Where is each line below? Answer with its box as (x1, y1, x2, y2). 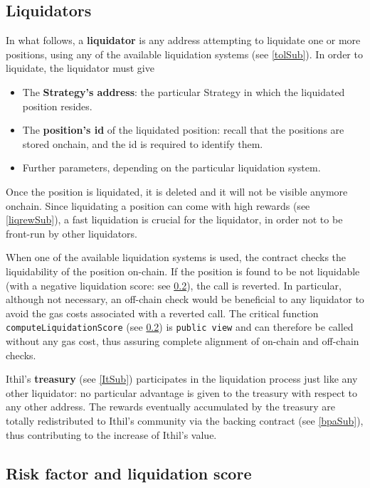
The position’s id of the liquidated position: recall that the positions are (22, 122, 344, 137)
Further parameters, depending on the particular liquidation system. (22, 160, 321, 175)
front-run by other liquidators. (6, 226, 138, 240)
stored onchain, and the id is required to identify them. (22, 136, 263, 151)
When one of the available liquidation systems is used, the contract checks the (6, 250, 347, 265)
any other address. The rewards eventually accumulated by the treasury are (6, 399, 335, 414)
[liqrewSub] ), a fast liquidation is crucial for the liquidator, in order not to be (6, 212, 343, 227)
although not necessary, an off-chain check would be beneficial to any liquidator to (6, 292, 364, 307)
